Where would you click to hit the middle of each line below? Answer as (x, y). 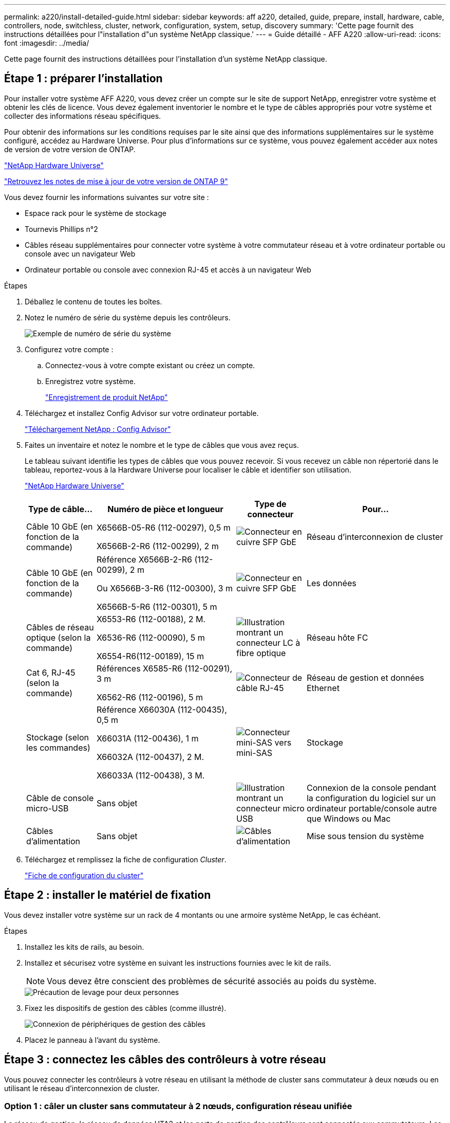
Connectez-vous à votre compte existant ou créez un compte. (150, 365)
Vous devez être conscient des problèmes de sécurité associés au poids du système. (212, 981)
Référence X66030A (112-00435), (162, 709)
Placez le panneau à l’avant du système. (92, 1040)
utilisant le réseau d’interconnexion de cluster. (82, 1088)
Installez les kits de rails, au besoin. (85, 947)
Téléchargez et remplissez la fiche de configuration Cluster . (126, 859)
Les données (331, 583)
